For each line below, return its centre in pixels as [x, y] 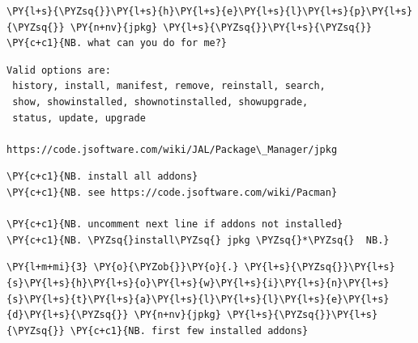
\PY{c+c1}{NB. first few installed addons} [189, 330]
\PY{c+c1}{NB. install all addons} [102, 177]
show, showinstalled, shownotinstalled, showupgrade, [160, 102]
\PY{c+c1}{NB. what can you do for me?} [117, 43]
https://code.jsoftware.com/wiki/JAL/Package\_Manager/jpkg [172, 149]
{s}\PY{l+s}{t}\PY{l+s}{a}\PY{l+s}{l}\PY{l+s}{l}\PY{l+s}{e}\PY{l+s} [198, 299]
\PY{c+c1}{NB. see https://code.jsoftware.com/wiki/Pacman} [172, 192]
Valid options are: [59, 70]
